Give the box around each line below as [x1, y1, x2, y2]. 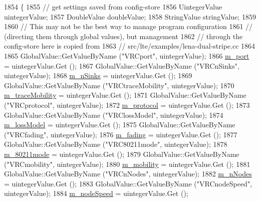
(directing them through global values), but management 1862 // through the [4, 31, 243, 41]
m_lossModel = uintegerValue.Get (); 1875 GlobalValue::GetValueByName [4, 119, 235, 130]
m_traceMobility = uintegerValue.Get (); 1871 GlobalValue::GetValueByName [4, 90, 246, 100]
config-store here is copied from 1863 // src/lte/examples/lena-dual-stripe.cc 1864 [4, 41, 255, 51]
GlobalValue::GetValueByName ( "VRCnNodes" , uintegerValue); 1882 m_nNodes [4, 168, 252, 179]
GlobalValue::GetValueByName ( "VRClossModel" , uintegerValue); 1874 [4, 109, 223, 120]
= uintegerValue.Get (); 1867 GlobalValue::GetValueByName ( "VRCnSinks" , [4, 60, 239, 71]
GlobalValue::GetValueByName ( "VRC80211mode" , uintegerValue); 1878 [4, 139, 227, 149]
